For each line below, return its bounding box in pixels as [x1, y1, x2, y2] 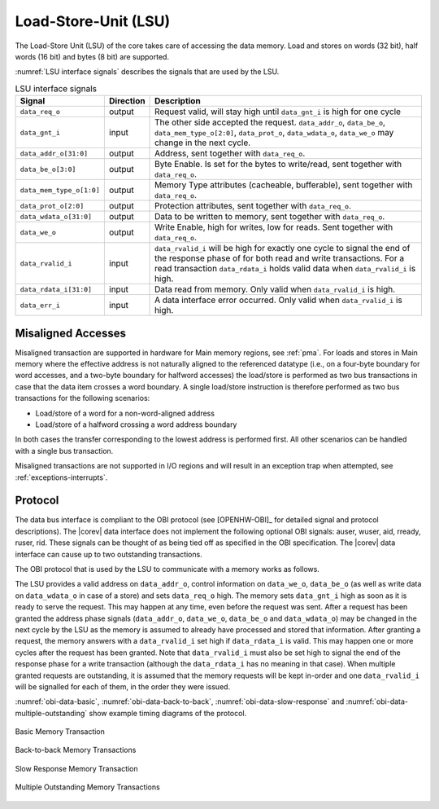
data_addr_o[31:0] [20, 149, 89, 158]
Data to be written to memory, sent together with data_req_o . [154, 211, 385, 222]
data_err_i [20, 301, 61, 310]
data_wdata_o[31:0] [20, 212, 93, 221]
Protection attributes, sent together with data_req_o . [154, 200, 352, 212]
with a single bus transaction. [15, 446, 114, 455]
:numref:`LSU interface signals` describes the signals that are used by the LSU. [15, 67, 280, 77]
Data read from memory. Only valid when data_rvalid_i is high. [154, 284, 396, 295]
